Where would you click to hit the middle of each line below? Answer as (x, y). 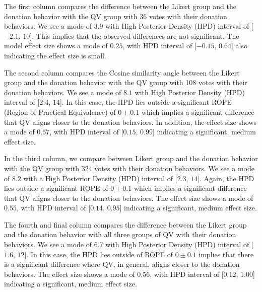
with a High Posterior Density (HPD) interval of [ (100, 178)
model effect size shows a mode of (56, 46)
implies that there (226, 254)
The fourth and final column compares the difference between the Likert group (125, 224)
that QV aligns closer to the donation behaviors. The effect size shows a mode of (129, 198)
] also (239, 46)
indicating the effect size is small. (55, 55)
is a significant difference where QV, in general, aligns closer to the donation (122, 264)
